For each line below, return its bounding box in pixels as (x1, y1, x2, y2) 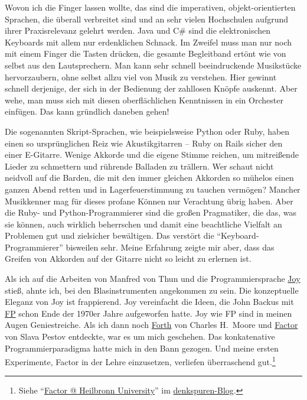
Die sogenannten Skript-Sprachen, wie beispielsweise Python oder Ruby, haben (5, 125, 290, 137)
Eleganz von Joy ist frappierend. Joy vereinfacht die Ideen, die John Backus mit (5, 295, 294, 308)
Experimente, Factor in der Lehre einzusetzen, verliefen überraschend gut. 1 (5, 354, 276, 368)
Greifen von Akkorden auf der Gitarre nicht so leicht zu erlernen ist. (5, 252, 252, 265)
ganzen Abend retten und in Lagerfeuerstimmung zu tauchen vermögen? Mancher (5, 183, 301, 195)
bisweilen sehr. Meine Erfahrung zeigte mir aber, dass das (66, 240, 275, 253)
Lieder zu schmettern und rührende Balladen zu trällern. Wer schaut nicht (5, 160, 274, 172)
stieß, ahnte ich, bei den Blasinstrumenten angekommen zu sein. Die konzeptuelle (5, 284, 299, 296)
